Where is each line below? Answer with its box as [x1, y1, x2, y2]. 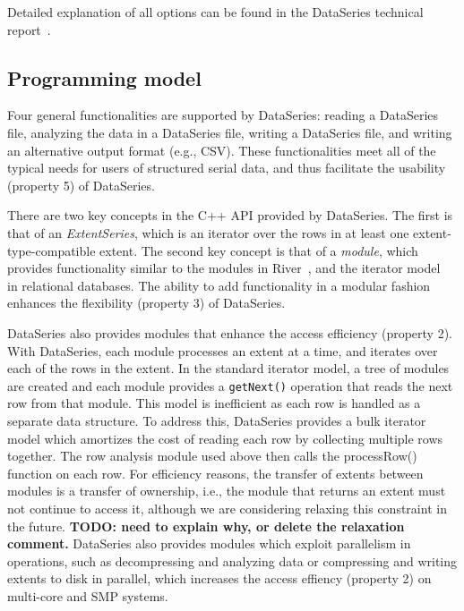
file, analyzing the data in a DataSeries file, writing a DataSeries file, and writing [7, 123, 452, 141]
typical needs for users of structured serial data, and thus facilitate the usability [7, 158, 446, 177]
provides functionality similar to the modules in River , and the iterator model [7, 259, 441, 277]
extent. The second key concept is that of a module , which [99, 241, 418, 259]
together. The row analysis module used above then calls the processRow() [7, 446, 417, 465]
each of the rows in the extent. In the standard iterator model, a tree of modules [7, 359, 450, 378]
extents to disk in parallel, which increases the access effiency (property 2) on [7, 569, 432, 588]
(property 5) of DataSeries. [7, 175, 155, 194]
